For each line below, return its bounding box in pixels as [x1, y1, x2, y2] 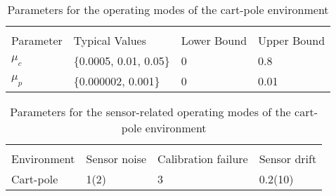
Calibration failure [157, 150, 248, 167]
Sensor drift [259, 150, 317, 167]
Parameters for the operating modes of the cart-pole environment [7, 1, 329, 17]
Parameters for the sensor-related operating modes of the [10, 104, 291, 120]
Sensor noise [86, 150, 147, 167]
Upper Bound [258, 32, 325, 48]
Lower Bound [181, 32, 247, 48]
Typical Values [73, 32, 146, 48]
